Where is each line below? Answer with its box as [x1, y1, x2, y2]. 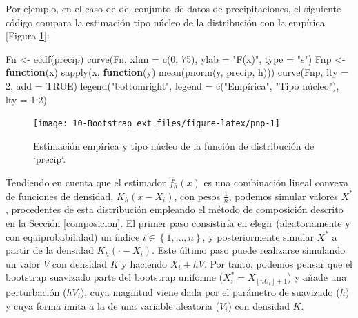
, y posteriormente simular [202, 229, 314, 244]
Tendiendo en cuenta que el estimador [6, 175, 166, 189]
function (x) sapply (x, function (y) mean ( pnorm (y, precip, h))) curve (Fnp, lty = [6, 65, 349, 79]
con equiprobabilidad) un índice [6, 229, 140, 244]
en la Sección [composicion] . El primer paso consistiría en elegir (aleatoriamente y [6, 216, 350, 230]
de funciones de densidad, [6, 188, 114, 203]
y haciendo [121, 256, 168, 270]
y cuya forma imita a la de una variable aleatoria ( [6, 298, 220, 312]
